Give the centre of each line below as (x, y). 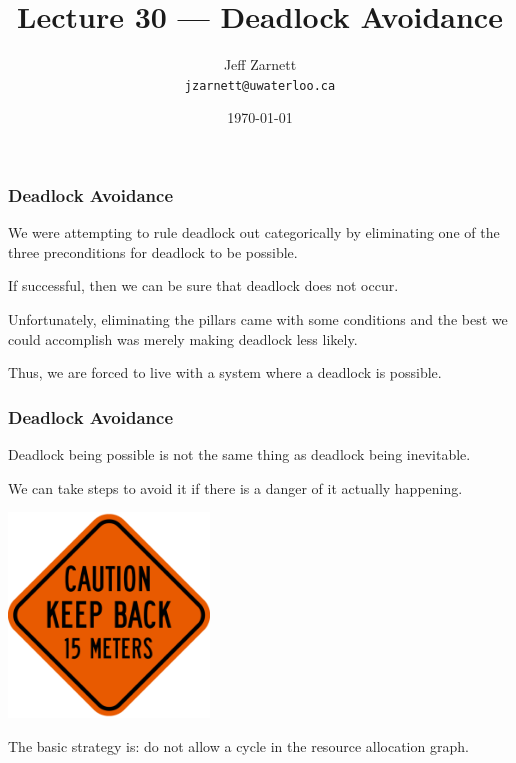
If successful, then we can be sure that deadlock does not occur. (203, 285)
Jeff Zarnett (260, 64)
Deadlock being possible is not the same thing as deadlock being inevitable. (239, 454)
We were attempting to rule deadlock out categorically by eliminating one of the (254, 232)
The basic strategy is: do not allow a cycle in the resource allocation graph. (238, 745)
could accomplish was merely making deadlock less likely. (183, 338)
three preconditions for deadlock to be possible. (153, 251)
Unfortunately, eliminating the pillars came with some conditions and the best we (258, 319)
